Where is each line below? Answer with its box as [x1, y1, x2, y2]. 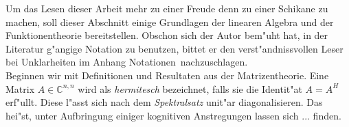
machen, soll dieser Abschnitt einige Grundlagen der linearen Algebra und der [5, 14, 334, 29]
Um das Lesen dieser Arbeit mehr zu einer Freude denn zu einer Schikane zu [5, 1, 328, 15]
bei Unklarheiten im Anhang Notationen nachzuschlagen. [5, 55, 248, 69]
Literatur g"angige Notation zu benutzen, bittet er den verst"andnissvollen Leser [5, 41, 344, 55]
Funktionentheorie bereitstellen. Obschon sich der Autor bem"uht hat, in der [5, 28, 328, 42]
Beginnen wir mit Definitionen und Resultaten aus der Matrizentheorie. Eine [5, 68, 329, 82]
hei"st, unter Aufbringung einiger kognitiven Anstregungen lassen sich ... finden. [5, 108, 341, 122]
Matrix [5, 81, 35, 96]
